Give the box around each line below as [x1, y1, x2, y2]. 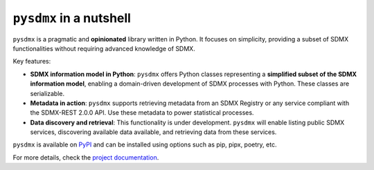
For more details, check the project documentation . [12, 153, 159, 162]
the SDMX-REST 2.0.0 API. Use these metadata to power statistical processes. [30, 108, 254, 117]
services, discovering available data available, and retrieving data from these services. [30, 128, 277, 136]
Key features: [12, 57, 51, 66]
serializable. [30, 89, 65, 97]
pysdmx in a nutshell [12, 10, 132, 26]
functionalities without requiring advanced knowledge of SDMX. [12, 44, 195, 53]
